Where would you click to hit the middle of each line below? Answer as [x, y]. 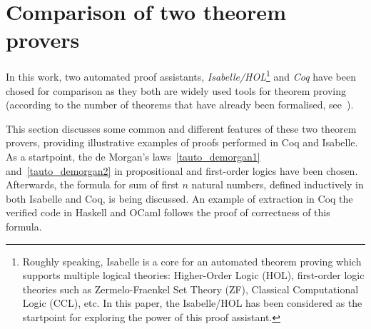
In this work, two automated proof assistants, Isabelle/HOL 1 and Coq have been [181, 75]
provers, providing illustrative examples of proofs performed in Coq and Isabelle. [182, 142]
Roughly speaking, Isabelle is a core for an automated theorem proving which [192, 261]
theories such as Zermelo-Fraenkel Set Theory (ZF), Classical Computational [190, 289]
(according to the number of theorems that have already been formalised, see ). [180, 105]
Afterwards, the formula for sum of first [92, 184]
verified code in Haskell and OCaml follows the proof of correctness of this [168, 212]
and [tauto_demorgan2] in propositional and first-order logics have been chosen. [182, 170]
